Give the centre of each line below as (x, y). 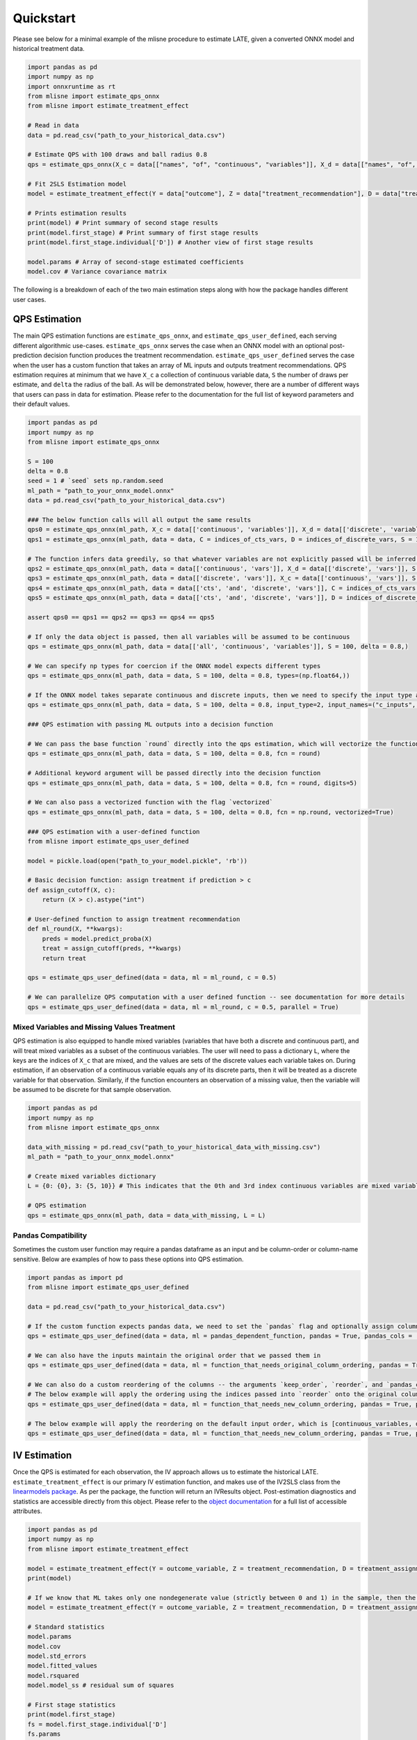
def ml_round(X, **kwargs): (75, 929)
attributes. (27, 1511)
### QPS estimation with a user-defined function (114, 831)
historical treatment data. (49, 48)
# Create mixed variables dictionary (92, 1176)
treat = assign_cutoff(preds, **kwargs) (112, 949)
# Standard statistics (66, 1627)
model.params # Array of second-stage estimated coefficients (136, 262)
